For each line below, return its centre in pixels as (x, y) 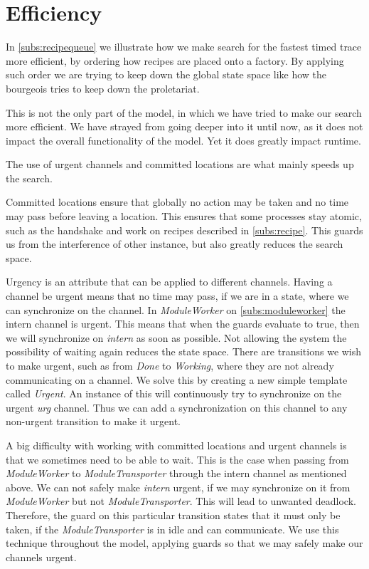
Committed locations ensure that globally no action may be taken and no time (177, 202)
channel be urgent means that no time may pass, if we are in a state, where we (177, 296)
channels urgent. (41, 557)
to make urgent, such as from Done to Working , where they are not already (170, 365)
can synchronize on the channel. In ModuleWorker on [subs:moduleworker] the (176, 309)
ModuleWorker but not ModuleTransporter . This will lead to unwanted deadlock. (181, 501)
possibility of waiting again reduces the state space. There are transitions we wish (184, 351)
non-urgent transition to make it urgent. (93, 421)
